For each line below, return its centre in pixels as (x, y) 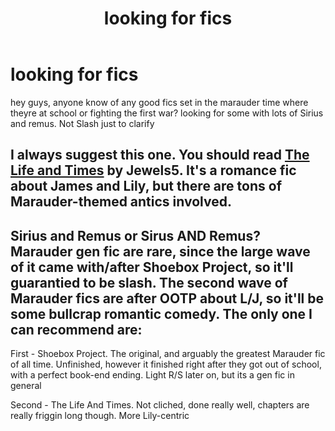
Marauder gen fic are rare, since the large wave (160, 251)
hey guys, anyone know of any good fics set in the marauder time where (159, 102)
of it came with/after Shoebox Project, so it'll (152, 267)
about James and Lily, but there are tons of (146, 186)
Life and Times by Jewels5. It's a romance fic (153, 170)
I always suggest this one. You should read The (160, 155)
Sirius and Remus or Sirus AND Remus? (135, 235)
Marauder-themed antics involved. (121, 202)
